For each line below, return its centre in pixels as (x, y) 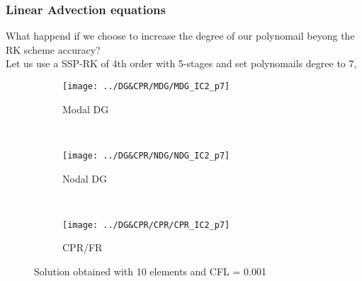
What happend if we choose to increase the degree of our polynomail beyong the (180, 36)
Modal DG (86, 109)
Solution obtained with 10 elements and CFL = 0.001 (150, 271)
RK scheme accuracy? (53, 49)
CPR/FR (83, 247)
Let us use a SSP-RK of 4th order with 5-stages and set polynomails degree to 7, (181, 63)
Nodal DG (85, 178)
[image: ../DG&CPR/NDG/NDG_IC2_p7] (146, 155)
